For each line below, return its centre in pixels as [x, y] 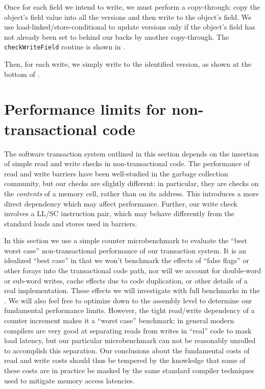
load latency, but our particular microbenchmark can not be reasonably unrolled [130, 340]
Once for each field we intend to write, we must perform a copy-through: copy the [132, 7]
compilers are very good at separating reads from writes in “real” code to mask [128, 330]
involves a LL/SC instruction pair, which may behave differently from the [119, 213]
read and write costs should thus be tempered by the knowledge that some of [125, 360]
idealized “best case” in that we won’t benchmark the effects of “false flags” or [127, 260]
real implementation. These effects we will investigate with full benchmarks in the [132, 290]
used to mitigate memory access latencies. [69, 380]
